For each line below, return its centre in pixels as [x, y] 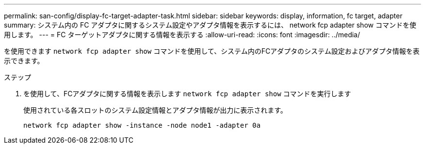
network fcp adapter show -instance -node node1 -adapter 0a [142, 125]
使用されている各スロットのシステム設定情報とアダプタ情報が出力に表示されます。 [155, 110]
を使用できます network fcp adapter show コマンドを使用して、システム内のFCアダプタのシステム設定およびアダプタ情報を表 [212, 51]
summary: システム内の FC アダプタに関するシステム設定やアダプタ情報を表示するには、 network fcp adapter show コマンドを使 [210, 25]
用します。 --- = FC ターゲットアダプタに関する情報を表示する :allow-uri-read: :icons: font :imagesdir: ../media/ [182, 35]
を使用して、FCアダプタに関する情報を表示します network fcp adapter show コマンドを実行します [187, 94]
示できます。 [24, 61]
